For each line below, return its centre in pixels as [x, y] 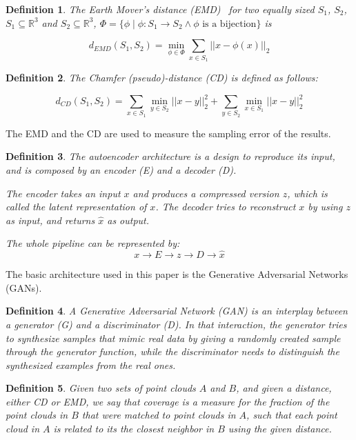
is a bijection [229, 24]
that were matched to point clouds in [159, 415]
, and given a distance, [284, 388]
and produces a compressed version [206, 193]
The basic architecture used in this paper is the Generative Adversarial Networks [177, 274]
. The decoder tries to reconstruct [226, 207]
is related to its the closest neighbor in [134, 429]
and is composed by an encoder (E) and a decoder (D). [121, 169]
